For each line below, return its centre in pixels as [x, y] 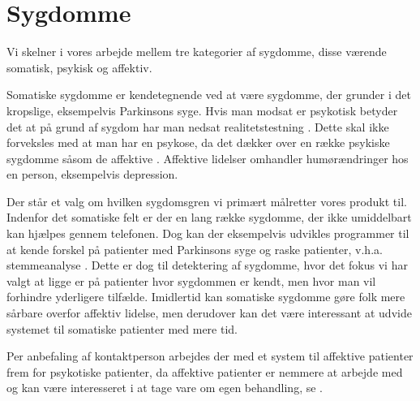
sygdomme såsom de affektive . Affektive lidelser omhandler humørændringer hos [208, 158]
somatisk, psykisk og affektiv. [79, 67]
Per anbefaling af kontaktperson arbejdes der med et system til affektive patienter [210, 356]
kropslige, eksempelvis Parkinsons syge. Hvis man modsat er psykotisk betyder [202, 110]
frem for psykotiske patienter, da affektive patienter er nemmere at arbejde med [205, 371]
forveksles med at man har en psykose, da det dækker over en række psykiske [198, 142]
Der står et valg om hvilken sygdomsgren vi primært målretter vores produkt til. [207, 201]
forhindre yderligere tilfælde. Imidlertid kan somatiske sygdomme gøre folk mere [206, 297]
